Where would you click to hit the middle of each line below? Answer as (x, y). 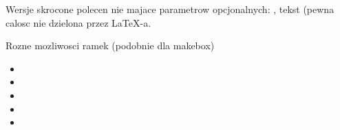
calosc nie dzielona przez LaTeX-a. (78, 22)
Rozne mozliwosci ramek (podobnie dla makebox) (110, 45)
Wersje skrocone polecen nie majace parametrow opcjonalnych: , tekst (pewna (170, 9)
